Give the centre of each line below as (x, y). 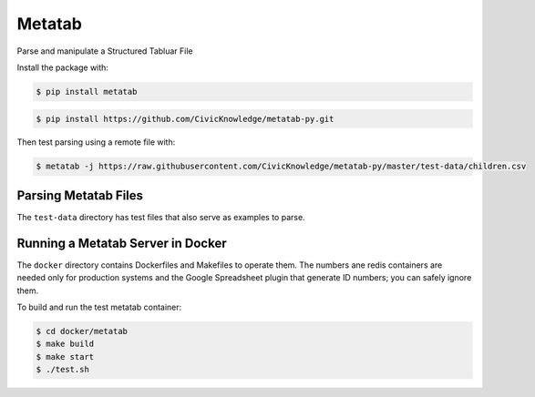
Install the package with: (63, 67)
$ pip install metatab (87, 92)
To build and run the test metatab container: (99, 307)
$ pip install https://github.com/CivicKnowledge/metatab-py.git (185, 119)
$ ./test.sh (63, 370)
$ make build (65, 344)
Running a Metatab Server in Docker (122, 243)
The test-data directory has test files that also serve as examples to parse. (161, 217)
